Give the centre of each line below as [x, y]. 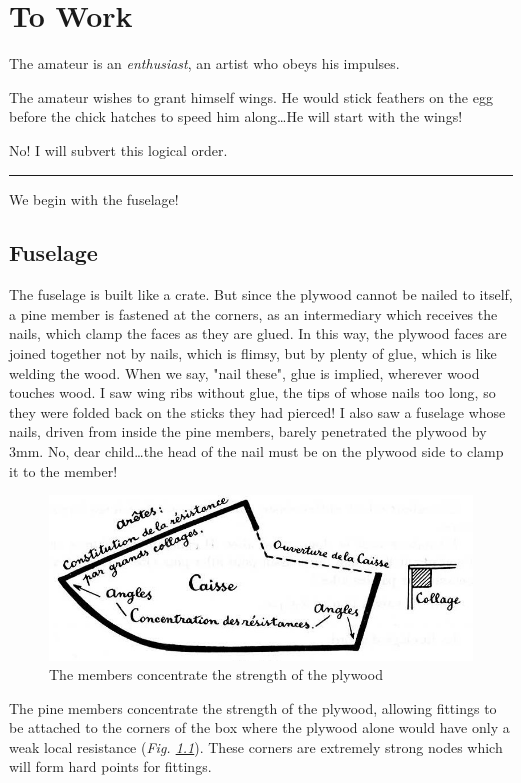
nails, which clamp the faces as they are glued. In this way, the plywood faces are [258, 333]
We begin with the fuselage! [94, 198]
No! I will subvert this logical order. [118, 149]
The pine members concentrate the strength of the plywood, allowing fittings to [253, 707]
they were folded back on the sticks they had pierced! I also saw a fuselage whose [257, 411]
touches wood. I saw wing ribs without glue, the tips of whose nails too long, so [252, 392]
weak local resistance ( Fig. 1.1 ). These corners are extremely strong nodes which [256, 746]
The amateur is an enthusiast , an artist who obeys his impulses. [204, 63]
